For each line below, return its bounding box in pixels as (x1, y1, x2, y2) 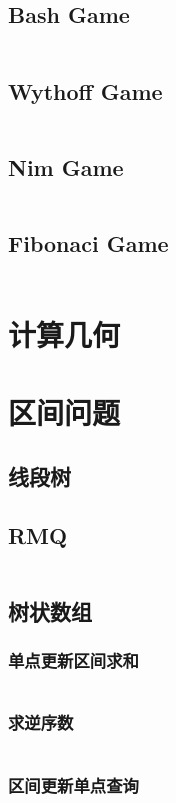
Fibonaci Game (8, 228, 169, 258)
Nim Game (8, 151, 124, 182)
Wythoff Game (8, 75, 163, 106)
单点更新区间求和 (8, 648, 139, 673)
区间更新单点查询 (8, 772, 139, 797)
